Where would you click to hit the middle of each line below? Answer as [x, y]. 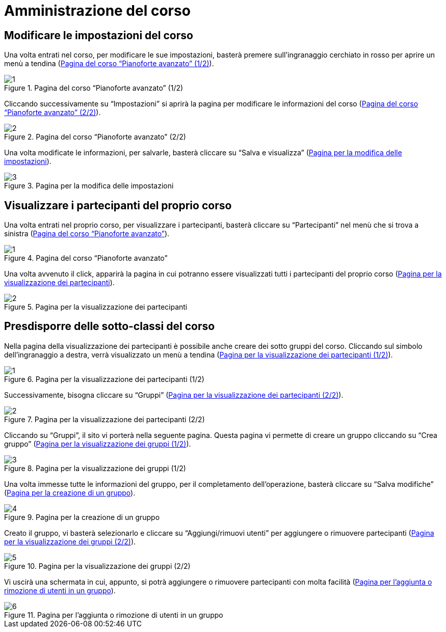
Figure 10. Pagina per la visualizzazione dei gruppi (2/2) [97, 566]
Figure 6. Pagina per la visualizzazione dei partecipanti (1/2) [104, 379]
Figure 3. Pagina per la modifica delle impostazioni [89, 186]
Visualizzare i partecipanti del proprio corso [118, 205]
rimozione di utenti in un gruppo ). [60, 590]
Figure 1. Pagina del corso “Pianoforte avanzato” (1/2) [94, 88]
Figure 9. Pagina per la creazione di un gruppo [82, 517]
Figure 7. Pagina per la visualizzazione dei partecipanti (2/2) [104, 419]
